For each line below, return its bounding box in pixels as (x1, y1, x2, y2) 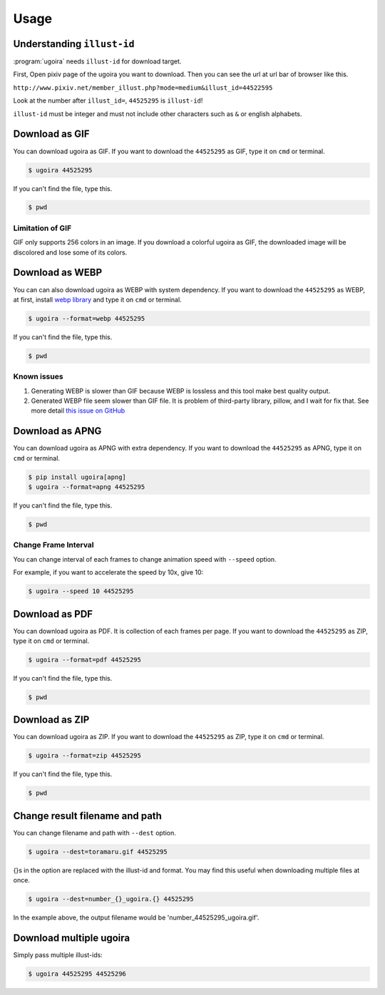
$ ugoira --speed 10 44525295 (28, 587, 134, 595)
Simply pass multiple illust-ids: (13, 951, 103, 959)
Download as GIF (13, 128, 90, 140)
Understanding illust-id (13, 38, 135, 50)
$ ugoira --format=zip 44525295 (28, 752, 142, 760)
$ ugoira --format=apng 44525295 (28, 483, 145, 491)
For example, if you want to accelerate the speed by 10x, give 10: (13, 568, 204, 577)
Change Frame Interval (13, 540, 94, 550)
